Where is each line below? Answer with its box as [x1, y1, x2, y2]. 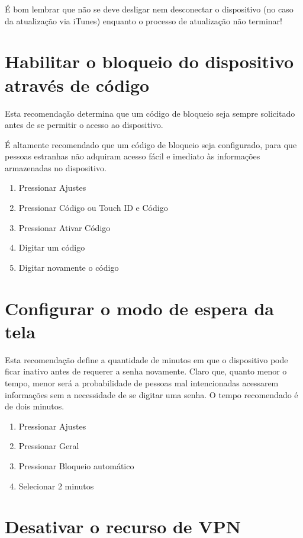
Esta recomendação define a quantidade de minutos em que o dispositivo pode [5, 353, 288, 366]
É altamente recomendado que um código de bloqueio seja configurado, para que [5, 138, 297, 150]
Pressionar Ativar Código [18, 221, 111, 233]
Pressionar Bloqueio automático [18, 459, 134, 472]
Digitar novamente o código [18, 261, 119, 273]
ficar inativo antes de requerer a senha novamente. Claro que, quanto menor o [5, 365, 287, 377]
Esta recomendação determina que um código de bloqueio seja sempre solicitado [5, 107, 295, 119]
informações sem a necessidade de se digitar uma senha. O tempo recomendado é [5, 388, 298, 401]
